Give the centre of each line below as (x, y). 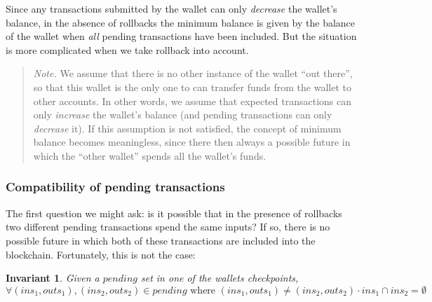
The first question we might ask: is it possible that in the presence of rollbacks (174, 213)
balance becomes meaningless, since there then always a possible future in (192, 142)
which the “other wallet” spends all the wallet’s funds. (150, 155)
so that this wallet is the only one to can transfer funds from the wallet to (192, 87)
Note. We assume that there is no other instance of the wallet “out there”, (193, 73)
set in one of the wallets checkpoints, (220, 278)
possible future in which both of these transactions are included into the (161, 240)
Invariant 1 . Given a (53, 278)
